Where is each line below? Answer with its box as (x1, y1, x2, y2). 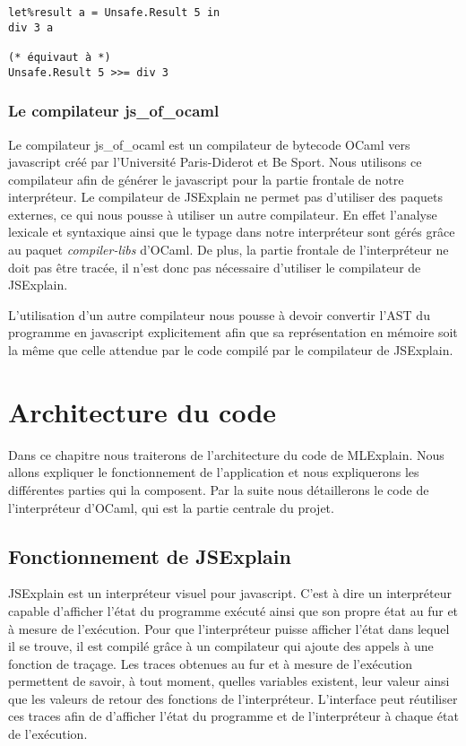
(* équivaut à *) (8, 50, 111, 64)
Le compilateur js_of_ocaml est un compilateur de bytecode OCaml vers (8, 134, 410, 153)
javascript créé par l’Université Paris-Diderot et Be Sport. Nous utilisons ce (8, 152, 422, 171)
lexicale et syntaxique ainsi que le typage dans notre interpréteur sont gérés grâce (8, 222, 455, 241)
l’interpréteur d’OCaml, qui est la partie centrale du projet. (8, 498, 334, 516)
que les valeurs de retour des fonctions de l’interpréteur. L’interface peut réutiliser (8, 689, 458, 707)
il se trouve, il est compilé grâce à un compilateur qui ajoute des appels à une (8, 637, 434, 655)
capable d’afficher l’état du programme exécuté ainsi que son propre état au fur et (8, 601, 459, 620)
